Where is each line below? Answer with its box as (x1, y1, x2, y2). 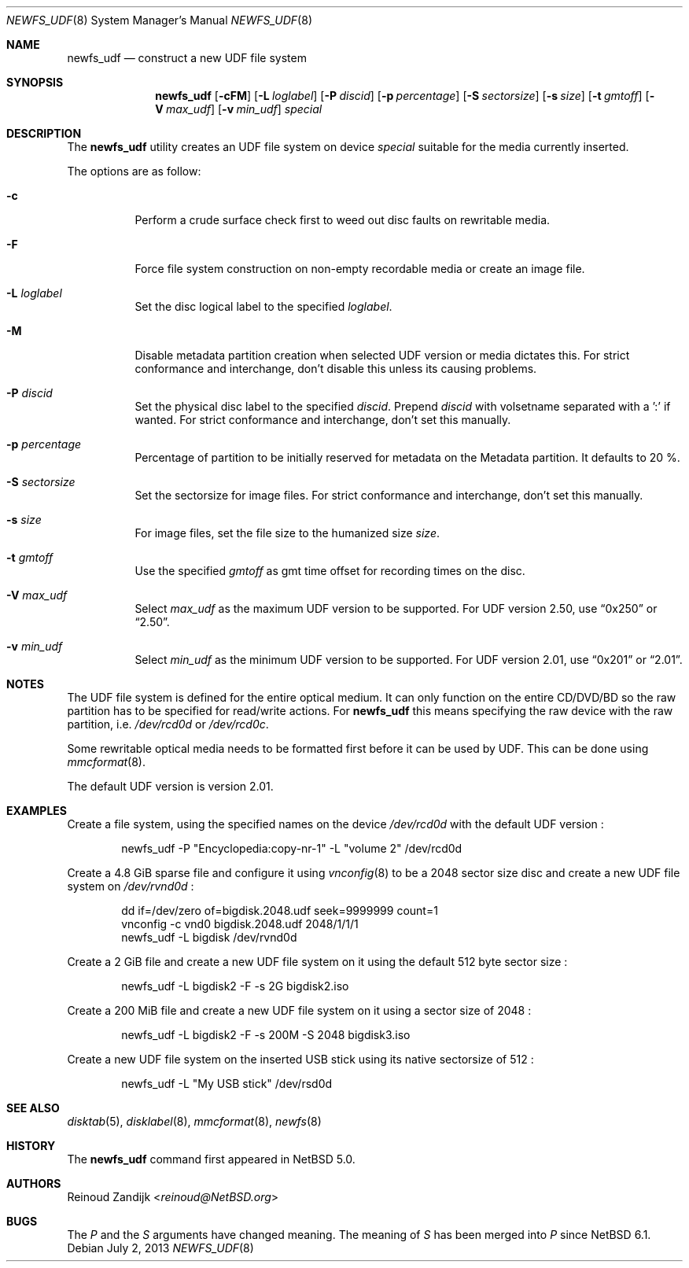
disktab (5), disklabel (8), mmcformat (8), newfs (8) (67, 1115, 322, 1128)
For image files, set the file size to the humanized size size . (134, 526, 440, 540)
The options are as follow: (67, 164, 201, 178)
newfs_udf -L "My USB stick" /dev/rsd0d (121, 1077, 333, 1090)
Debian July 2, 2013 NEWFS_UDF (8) (67, 1241, 254, 1255)
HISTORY (6, 1139, 56, 1152)
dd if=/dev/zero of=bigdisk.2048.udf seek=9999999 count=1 (121, 904, 438, 917)
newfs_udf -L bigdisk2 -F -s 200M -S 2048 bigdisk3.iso (121, 1028, 411, 1041)
